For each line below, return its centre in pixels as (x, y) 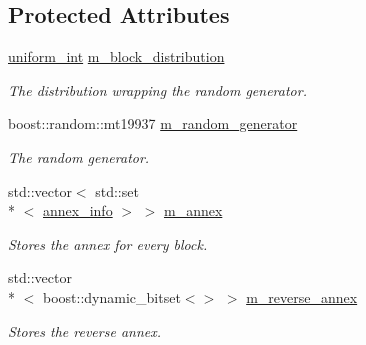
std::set (117, 190)
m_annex (193, 210)
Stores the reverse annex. (85, 330)
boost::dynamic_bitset (111, 296)
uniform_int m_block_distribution (116, 56)
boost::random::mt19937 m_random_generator (153, 123)
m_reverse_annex (302, 296)
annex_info (78, 210)
